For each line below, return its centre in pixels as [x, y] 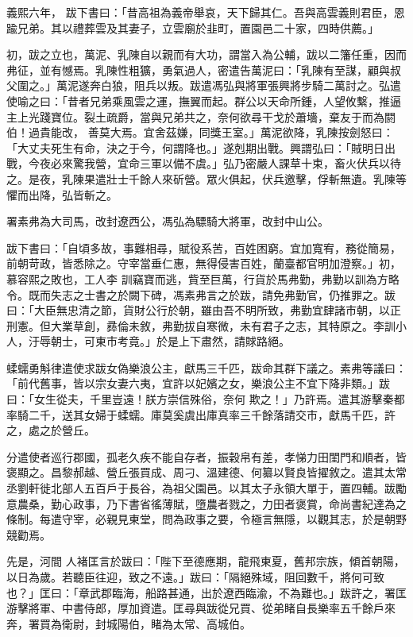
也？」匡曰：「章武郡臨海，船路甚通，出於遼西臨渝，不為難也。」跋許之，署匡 [206, 592]
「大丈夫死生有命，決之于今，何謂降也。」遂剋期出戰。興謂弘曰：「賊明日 [195, 147]
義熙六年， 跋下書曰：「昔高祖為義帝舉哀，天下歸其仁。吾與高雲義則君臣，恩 [206, 12]
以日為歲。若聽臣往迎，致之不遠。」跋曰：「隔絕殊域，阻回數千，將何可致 [195, 577]
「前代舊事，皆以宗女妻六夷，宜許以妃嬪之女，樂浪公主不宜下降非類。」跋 [198, 383]
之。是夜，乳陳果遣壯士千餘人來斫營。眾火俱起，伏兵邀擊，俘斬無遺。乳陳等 [206, 178]
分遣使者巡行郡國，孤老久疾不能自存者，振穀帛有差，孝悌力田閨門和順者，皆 [206, 456]
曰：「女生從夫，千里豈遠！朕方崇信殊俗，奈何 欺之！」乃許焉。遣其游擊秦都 [206, 399]
